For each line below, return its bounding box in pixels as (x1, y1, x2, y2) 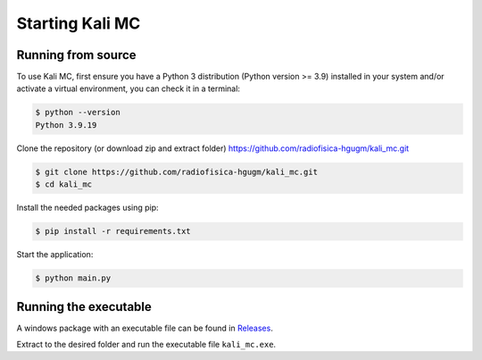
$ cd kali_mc (35, 180, 93, 189)
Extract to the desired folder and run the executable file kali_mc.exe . (16, 339, 277, 350)
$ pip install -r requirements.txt (35, 226, 191, 237)
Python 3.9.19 (35, 120, 97, 130)
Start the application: (16, 249, 94, 260)
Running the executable (16, 299, 152, 314)
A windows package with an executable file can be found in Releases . (16, 322, 274, 333)
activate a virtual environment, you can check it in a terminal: (16, 83, 241, 94)
